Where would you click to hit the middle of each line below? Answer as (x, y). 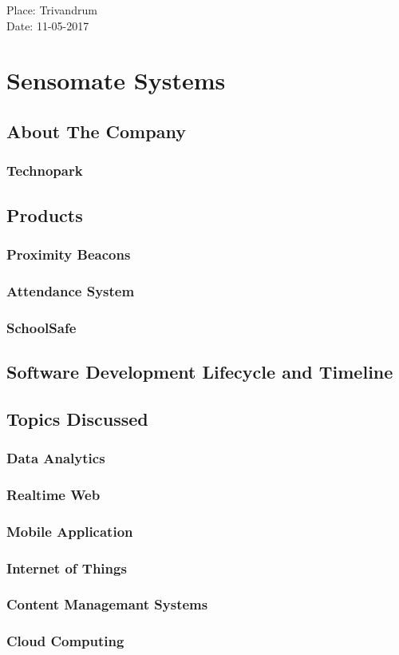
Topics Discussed (77, 418)
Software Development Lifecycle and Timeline (200, 371)
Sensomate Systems (116, 80)
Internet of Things (67, 568)
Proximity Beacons (69, 254)
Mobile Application (70, 531)
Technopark (45, 171)
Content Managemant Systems (107, 604)
